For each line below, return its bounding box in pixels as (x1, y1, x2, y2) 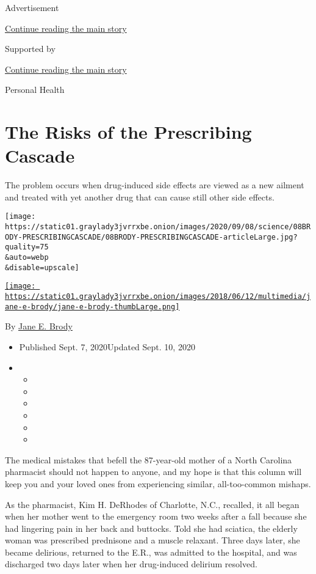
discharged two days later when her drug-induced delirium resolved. (5, 557, 257, 570)
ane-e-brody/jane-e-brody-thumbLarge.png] (5, 302, 180, 311)
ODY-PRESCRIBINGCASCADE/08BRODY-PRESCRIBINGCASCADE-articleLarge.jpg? (5, 232, 298, 241)
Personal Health (5, 83, 65, 96)
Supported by (5, 42, 56, 55)
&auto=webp (5, 253, 49, 262)
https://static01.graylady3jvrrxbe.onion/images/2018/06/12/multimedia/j (5, 292, 311, 301)
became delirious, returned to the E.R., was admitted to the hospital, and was (5, 545, 297, 558)
